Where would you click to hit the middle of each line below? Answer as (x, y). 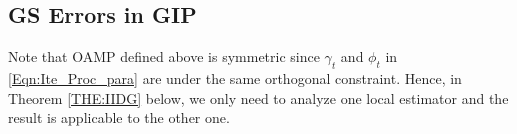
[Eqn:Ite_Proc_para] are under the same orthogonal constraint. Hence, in (235, 78)
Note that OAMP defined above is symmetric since (164, 56)
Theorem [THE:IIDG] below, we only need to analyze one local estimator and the (258, 97)
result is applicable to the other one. (119, 117)
